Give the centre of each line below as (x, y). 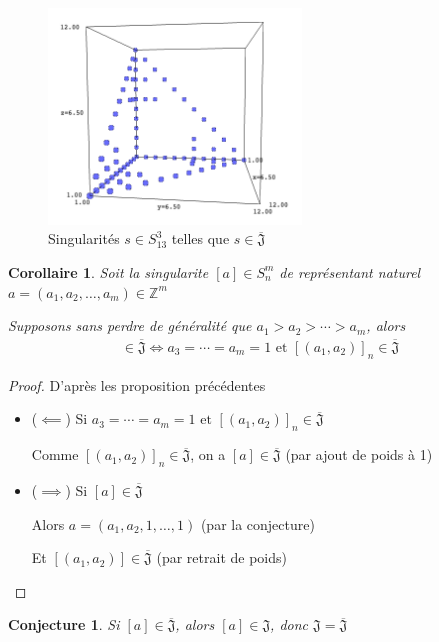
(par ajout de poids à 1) (359, 454)
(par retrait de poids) (221, 557)
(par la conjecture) (257, 523)
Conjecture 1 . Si (64, 624)
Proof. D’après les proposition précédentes (137, 384)
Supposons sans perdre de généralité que (130, 325)
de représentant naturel (350, 271)
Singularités (84, 238)
